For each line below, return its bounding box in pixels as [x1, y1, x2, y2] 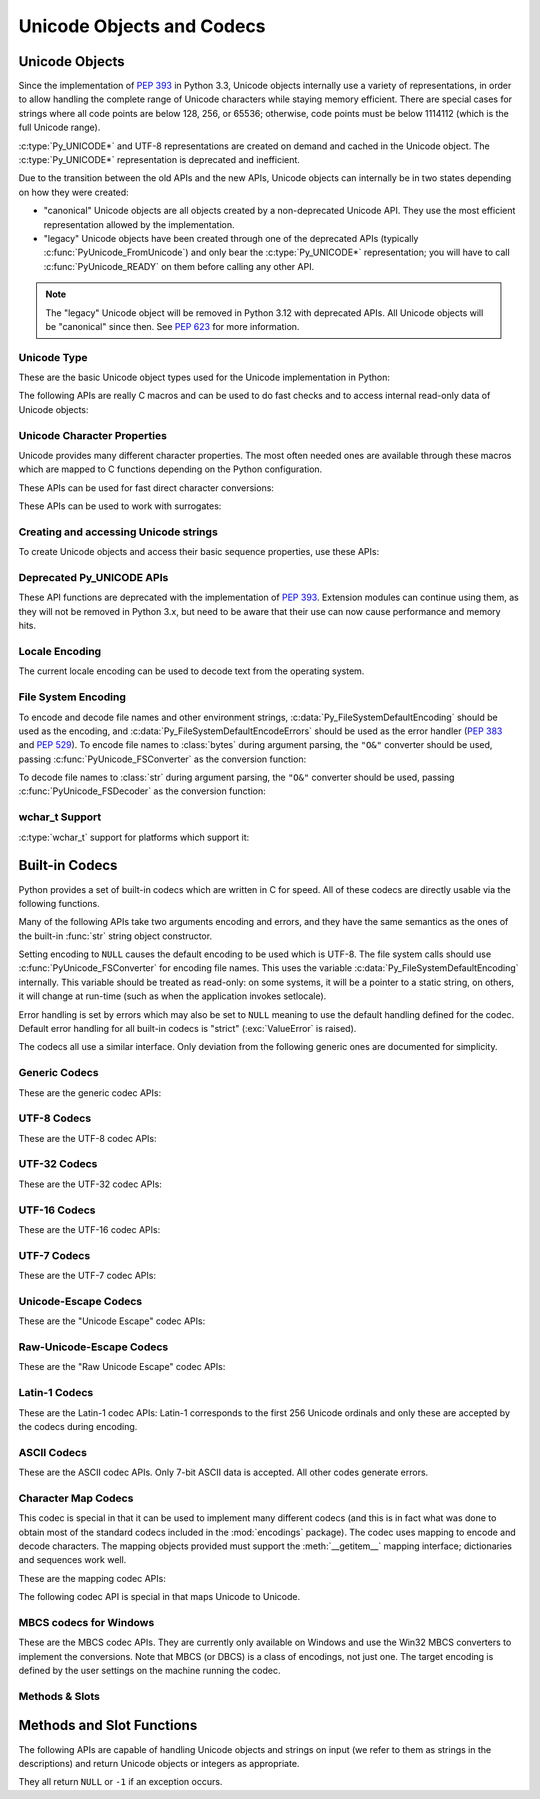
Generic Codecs [18, 1066, 99, 1080]
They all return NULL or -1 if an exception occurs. [18, 1776, 223, 1788]
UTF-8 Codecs [18, 1111, 92, 1125]
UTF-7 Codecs [18, 1248, 91, 1262]
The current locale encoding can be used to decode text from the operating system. [18, 665, 365, 677]
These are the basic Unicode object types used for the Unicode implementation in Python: [18, 371, 390, 384]
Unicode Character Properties [18, 428, 167, 442]
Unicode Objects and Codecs [18, 15, 266, 37]
